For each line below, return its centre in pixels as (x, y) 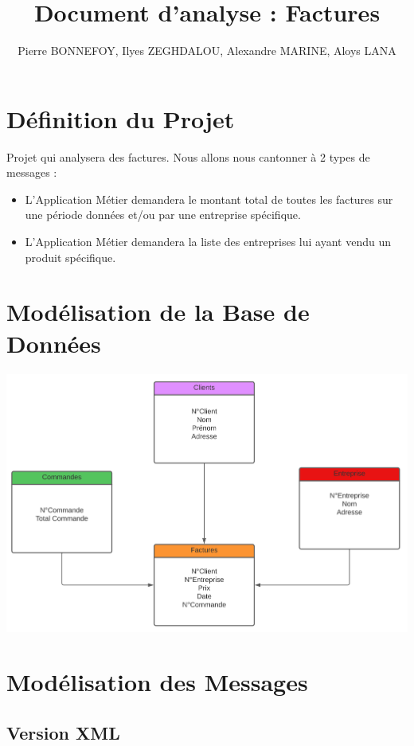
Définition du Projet (121, 118)
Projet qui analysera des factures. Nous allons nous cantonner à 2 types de (188, 156)
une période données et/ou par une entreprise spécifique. (163, 215)
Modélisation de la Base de (158, 312)
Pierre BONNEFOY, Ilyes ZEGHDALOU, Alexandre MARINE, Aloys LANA (207, 51)
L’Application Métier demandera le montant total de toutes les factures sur (209, 199)
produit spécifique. (70, 257)
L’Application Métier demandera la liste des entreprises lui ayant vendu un (208, 242)
